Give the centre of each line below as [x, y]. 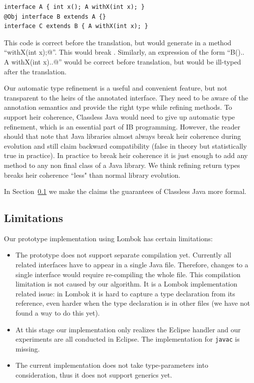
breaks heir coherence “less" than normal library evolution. [92, 175]
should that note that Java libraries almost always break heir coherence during [123, 136]
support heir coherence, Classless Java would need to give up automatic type [120, 116]
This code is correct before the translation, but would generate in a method [118, 42]
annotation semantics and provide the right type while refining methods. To [118, 107]
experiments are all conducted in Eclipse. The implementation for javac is [127, 339]
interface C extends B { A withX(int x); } [76, 26]
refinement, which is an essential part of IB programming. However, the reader [122, 126]
